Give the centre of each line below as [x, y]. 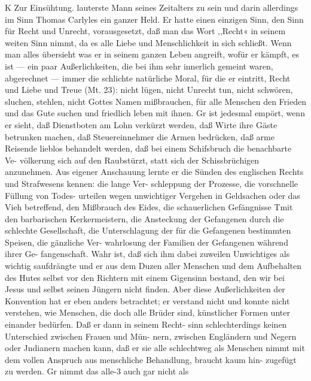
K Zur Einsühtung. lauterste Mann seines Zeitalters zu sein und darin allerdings [152, 7]
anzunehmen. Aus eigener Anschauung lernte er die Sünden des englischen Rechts [154, 172]
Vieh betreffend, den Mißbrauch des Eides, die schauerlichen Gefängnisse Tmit [149, 207]
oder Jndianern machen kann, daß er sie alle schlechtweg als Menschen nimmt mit [155, 348]
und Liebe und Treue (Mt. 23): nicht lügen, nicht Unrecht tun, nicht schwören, [149, 90]
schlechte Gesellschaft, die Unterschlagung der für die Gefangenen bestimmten [148, 230]
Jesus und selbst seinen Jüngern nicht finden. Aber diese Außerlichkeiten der [145, 289]
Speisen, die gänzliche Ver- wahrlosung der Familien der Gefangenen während [147, 242]
